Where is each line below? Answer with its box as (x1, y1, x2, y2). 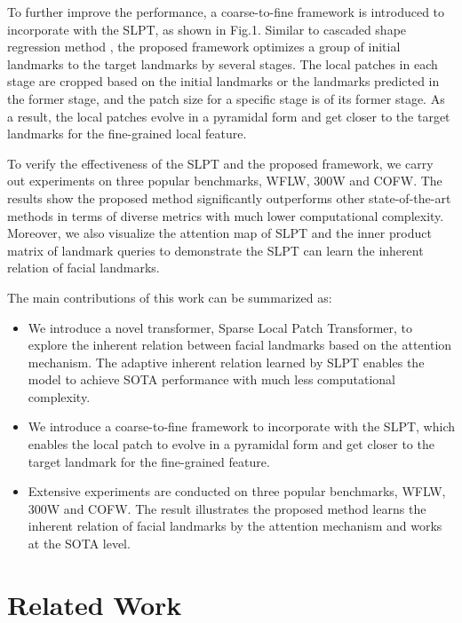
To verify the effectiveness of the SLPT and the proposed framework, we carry (7, 154, 434, 172)
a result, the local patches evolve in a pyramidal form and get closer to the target (7, 106, 450, 125)
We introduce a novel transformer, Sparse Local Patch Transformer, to (28, 318, 413, 336)
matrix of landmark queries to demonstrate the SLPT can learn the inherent (7, 241, 424, 259)
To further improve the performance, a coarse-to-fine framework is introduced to (7, 3, 445, 20)
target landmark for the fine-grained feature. (28, 452, 270, 470)
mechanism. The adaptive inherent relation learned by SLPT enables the (28, 352, 425, 371)
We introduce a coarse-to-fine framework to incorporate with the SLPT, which (28, 417, 455, 436)
